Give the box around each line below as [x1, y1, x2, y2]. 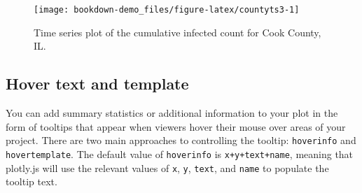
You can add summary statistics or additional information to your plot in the [6, 106, 338, 120]
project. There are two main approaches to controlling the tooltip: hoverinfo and [6, 133, 356, 148]
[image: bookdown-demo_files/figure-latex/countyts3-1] [34, 5, 300, 15]
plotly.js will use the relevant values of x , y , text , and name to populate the [6, 160, 329, 175]
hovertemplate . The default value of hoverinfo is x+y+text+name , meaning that [6, 146, 354, 161]
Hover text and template [6, 73, 189, 94]
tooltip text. [6, 174, 57, 189]
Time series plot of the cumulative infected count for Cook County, [34, 24, 321, 39]
